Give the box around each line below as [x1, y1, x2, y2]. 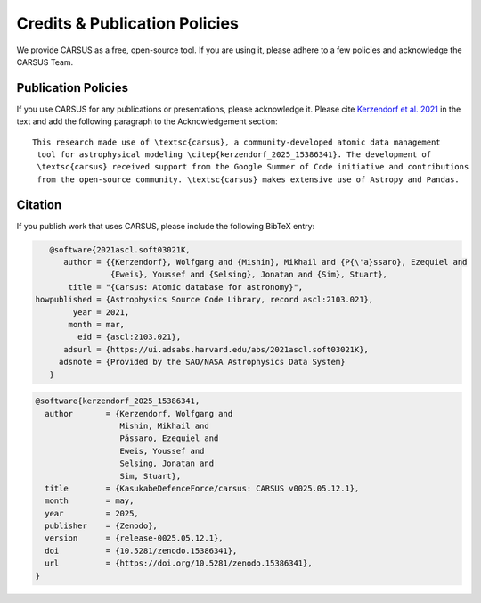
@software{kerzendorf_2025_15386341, [35, 396, 200, 406]
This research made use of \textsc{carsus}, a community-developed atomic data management [32, 136, 441, 147]
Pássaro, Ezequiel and [119, 434, 219, 443]
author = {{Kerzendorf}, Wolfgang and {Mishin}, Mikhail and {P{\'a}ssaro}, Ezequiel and [63, 257, 468, 268]
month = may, [45, 496, 135, 506]
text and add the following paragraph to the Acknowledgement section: [16, 116, 278, 127]
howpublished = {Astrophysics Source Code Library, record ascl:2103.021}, [35, 294, 374, 305]
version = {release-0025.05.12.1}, [45, 533, 224, 543]
